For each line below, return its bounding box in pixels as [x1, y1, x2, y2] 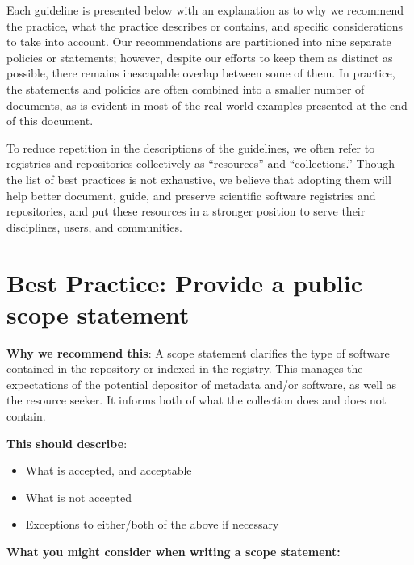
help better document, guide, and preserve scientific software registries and [6, 186, 376, 203]
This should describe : [6, 434, 128, 451]
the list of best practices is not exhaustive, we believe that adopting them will [6, 170, 391, 187]
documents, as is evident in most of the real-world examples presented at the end [6, 96, 408, 113]
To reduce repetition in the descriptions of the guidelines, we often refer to [6, 139, 375, 156]
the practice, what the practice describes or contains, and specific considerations [6, 17, 404, 34]
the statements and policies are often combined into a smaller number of [6, 80, 365, 97]
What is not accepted [25, 488, 132, 505]
